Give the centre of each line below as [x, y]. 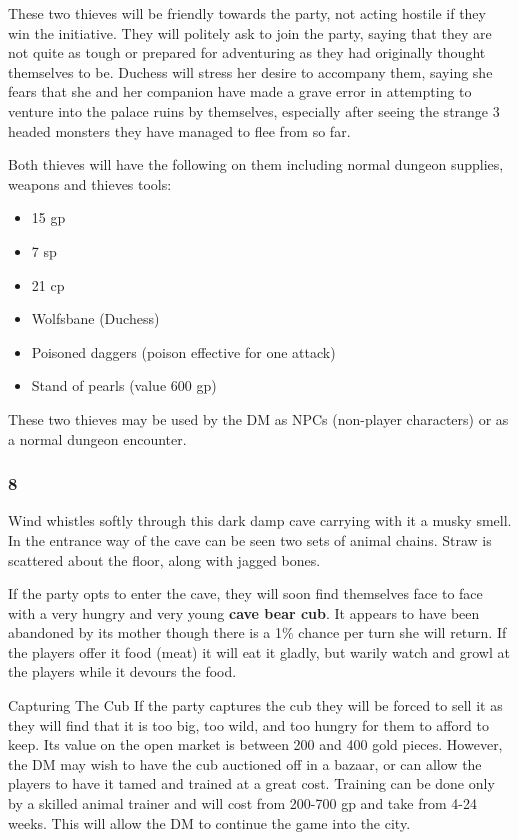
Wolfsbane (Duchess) [95, 318]
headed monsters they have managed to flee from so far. [179, 130]
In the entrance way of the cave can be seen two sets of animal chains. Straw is [250, 539]
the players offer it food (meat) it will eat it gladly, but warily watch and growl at [259, 651]
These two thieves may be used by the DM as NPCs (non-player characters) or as [258, 418]
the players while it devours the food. [122, 671]
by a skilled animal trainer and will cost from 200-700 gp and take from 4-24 [242, 803]
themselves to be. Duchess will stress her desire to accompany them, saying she [250, 71]
